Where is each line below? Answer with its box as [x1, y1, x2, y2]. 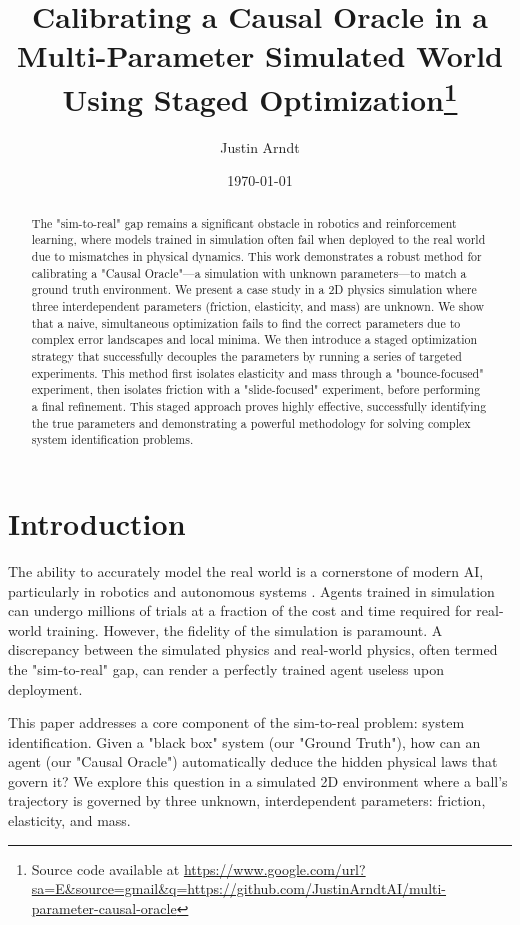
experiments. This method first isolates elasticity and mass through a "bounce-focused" [31, 364, 484, 381]
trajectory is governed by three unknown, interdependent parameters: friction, [8, 790, 486, 811]
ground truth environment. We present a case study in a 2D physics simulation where [31, 281, 477, 298]
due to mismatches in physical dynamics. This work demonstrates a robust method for [31, 248, 482, 265]
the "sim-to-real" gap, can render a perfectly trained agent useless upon [8, 658, 445, 679]
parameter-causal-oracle [31, 897, 177, 918]
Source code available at [31, 858, 180, 879]
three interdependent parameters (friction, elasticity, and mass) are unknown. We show [31, 298, 485, 315]
